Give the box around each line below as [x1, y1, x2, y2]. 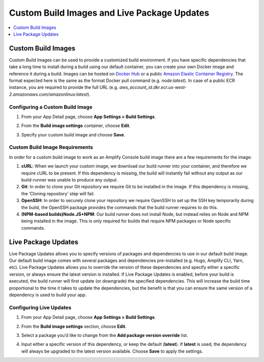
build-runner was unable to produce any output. [21, 177, 118, 183]
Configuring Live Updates [9, 304, 72, 311]
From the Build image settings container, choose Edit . [21, 123, 131, 129]
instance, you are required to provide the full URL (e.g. [9, 84, 118, 90]
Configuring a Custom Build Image [9, 103, 93, 110]
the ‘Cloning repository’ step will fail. [21, 190, 95, 196]
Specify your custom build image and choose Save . [21, 131, 126, 137]
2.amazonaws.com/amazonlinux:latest [9, 91, 88, 97]
